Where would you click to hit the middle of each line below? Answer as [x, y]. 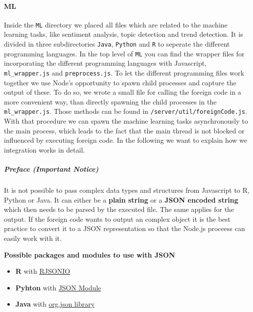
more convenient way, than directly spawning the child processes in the [110, 101]
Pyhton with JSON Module [58, 287]
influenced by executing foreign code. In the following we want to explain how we [126, 140]
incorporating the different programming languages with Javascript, [105, 63]
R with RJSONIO [43, 271]
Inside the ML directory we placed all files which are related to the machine [116, 24]
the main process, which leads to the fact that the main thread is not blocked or [124, 130]
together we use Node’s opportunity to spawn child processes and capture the [120, 82]
